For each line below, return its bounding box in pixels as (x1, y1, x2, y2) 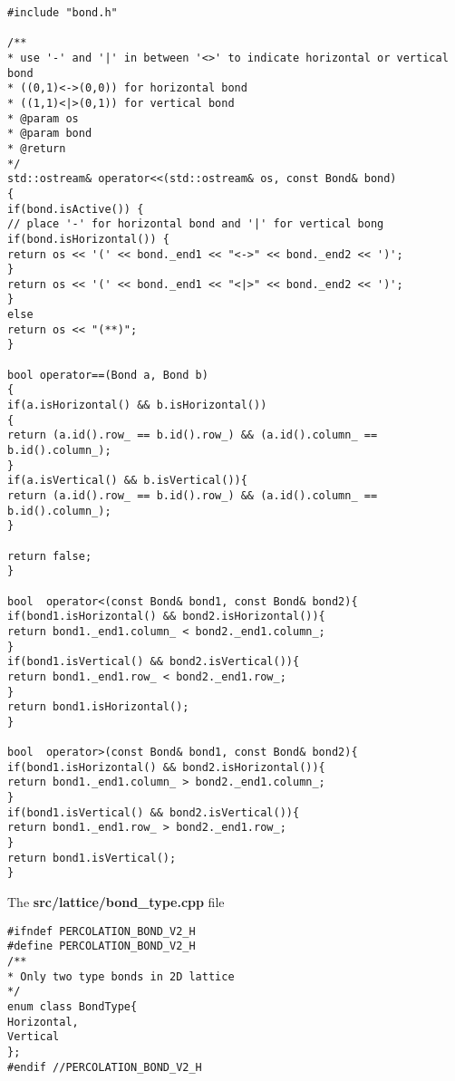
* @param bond (7, 127, 92, 140)
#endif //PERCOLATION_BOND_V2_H (7, 1060, 202, 1074)
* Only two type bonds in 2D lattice (7, 970, 235, 983)
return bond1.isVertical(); (7, 851, 177, 864)
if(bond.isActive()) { (7, 202, 144, 216)
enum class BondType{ (7, 999, 138, 1013)
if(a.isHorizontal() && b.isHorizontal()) (7, 399, 267, 412)
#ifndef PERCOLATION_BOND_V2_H (7, 924, 196, 938)
